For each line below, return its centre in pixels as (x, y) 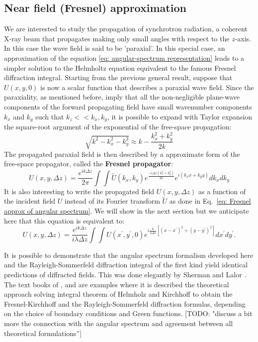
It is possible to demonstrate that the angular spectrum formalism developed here (129, 255)
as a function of (222, 191)
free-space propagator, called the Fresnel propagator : (89, 164)
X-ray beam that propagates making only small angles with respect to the (117, 38)
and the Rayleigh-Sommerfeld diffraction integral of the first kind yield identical (126, 265)
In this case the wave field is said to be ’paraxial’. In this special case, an (115, 48)
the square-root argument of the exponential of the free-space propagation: (118, 126)
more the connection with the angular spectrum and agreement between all (119, 323)
